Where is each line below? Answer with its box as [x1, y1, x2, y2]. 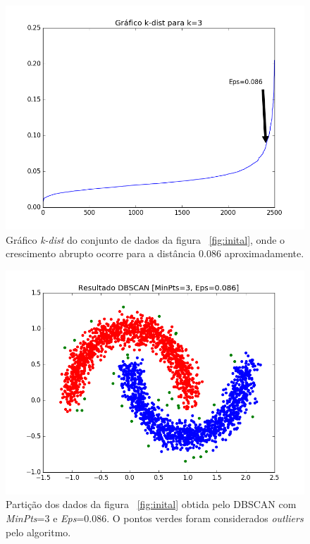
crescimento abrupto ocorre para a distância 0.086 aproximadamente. [6, 246, 304, 261]
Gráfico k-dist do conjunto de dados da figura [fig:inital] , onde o [6, 232, 285, 247]
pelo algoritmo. [6, 524, 71, 539]
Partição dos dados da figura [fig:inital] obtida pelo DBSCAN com [6, 497, 297, 512]
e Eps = [53, 510, 85, 525]
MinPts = [6, 510, 45, 525]
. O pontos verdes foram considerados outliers [106, 510, 304, 525]
